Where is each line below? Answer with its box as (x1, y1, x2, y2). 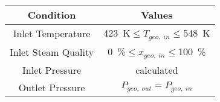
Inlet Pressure (22, 62, 82, 77)
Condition (27, 8, 76, 22)
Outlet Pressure (18, 80, 85, 94)
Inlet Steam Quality (10, 44, 94, 59)
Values (141, 8, 173, 22)
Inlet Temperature (13, 26, 91, 40)
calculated (135, 62, 178, 77)
